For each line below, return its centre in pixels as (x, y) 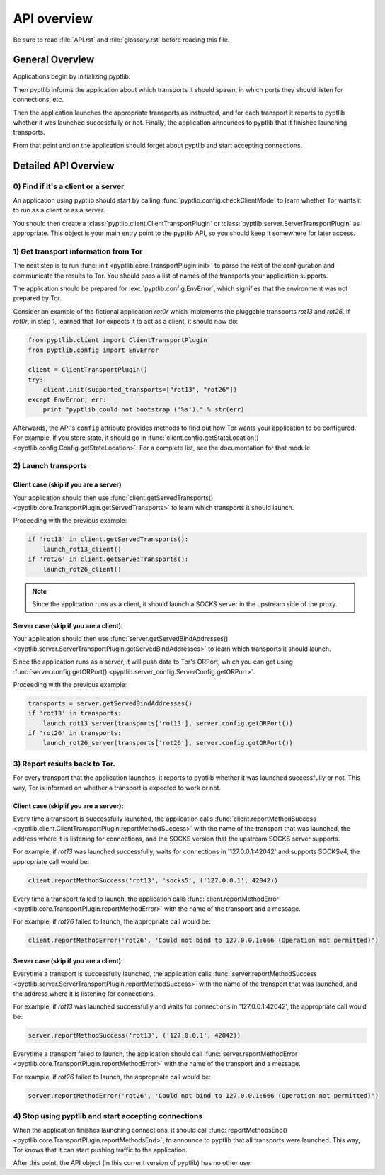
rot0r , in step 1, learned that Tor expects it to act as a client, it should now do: (126, 322)
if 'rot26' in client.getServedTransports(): (108, 559)
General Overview (54, 60)
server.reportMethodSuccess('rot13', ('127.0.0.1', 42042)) (134, 1035)
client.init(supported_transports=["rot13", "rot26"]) (140, 390)
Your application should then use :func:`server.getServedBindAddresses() (121, 639)
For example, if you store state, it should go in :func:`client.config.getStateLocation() (136, 438)
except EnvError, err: (67, 399)
